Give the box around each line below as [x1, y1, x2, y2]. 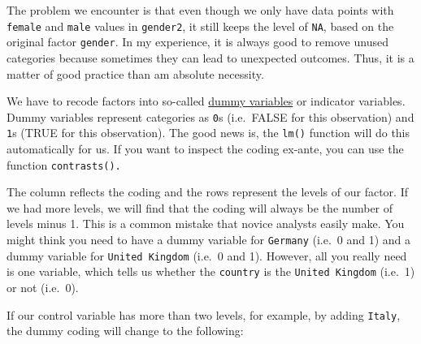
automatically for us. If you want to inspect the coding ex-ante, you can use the [7, 140, 404, 157]
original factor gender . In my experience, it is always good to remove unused [7, 33, 388, 50]
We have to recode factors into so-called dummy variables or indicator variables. [7, 92, 406, 110]
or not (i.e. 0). [7, 279, 79, 295]
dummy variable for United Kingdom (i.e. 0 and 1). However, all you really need [7, 247, 407, 264]
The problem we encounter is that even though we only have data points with [7, 2, 394, 18]
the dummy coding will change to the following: [7, 322, 244, 339]
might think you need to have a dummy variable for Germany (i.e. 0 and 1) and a [7, 231, 411, 248]
